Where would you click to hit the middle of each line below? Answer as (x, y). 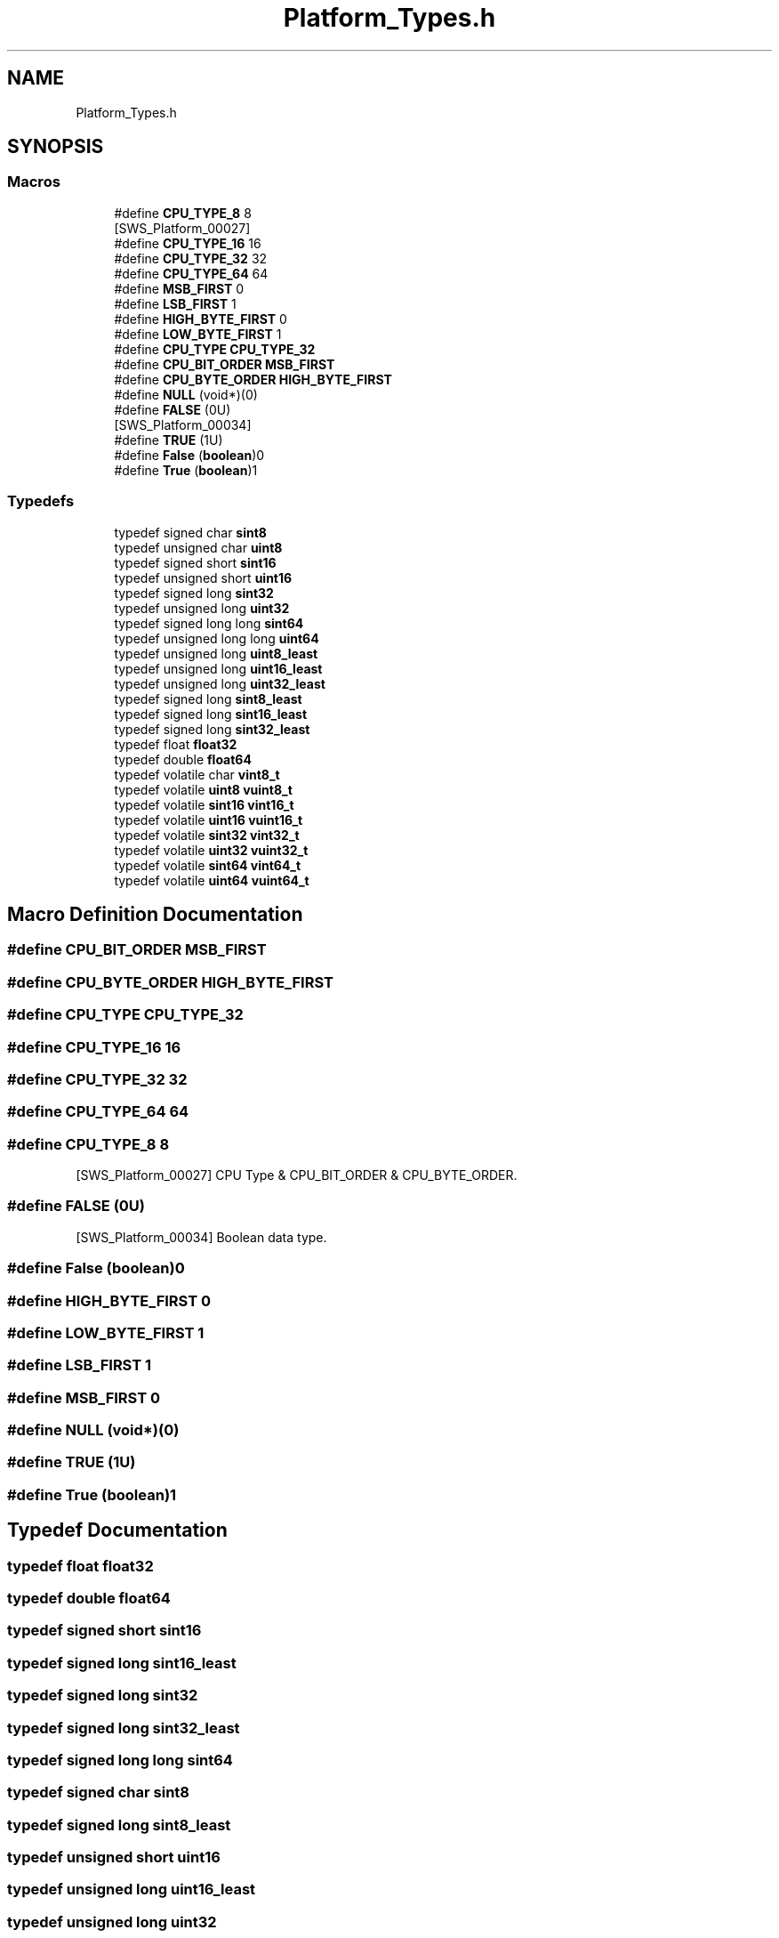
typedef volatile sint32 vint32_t (207, 835)
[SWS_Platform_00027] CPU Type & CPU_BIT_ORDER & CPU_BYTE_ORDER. (297, 1175)
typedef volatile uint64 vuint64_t (212, 880)
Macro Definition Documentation (155, 914)
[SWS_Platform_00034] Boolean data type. (201, 1237)
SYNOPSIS (56, 147)
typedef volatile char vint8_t (197, 774)
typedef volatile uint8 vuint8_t (203, 789)
